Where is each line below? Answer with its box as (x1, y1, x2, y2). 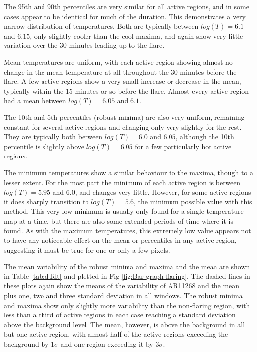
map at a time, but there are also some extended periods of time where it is (4, 215, 233, 226)
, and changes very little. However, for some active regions (75, 187, 251, 197)
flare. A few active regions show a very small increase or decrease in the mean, (4, 76, 241, 86)
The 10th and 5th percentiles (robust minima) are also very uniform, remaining (4, 112, 245, 122)
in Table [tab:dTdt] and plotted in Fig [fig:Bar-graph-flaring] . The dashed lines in (4, 271, 250, 281)
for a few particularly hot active (135, 141, 232, 151)
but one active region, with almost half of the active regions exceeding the (4, 329, 228, 339)
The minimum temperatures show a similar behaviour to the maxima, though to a (4, 167, 253, 177)
